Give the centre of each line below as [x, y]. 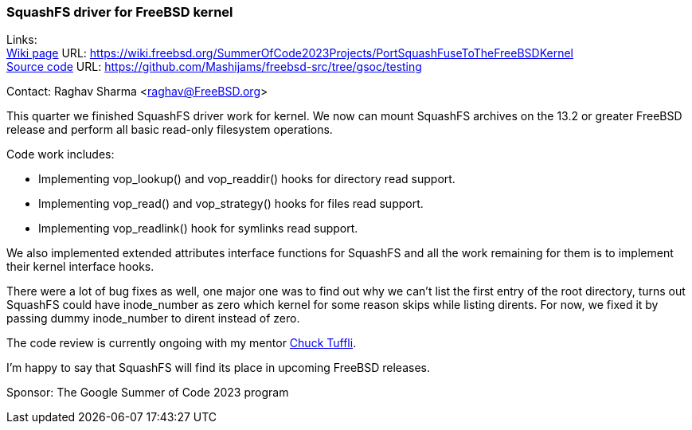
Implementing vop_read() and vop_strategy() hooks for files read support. [231, 204]
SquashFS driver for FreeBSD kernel [120, 12]
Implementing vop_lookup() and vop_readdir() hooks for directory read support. [247, 179]
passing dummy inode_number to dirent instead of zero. [153, 319]
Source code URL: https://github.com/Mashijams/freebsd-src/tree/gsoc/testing [214, 67]
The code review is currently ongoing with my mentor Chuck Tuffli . [182, 343]
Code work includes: [61, 154]
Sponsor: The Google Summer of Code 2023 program [148, 393]
